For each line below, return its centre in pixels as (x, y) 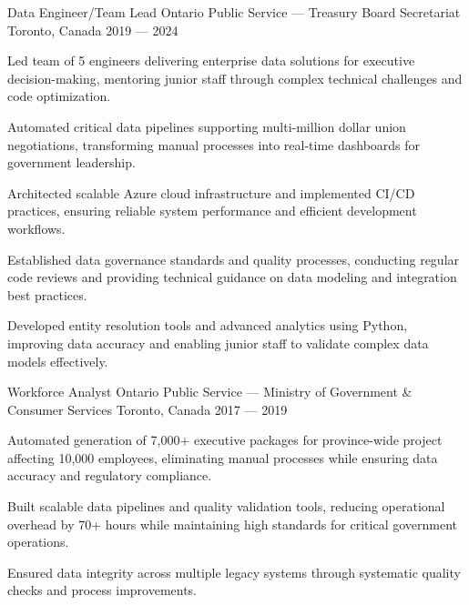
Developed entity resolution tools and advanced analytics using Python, (208, 325)
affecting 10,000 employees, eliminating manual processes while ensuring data (223, 457)
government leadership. (71, 162)
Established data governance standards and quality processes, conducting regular (234, 259)
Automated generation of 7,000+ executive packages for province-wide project (225, 440)
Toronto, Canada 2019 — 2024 (93, 30)
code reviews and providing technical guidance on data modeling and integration (232, 277)
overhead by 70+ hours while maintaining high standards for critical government (233, 524)
